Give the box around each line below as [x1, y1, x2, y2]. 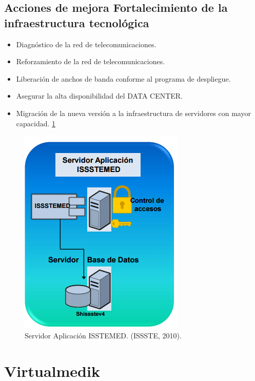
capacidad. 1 [16, 118, 56, 128]
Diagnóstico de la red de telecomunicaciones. [16, 39, 156, 49]
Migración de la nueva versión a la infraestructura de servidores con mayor [16, 107, 251, 118]
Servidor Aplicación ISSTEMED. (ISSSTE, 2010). [25, 330, 182, 340]
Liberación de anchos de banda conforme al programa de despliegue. [16, 73, 231, 84]
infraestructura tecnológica [4, 14, 149, 30]
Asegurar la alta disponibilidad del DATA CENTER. [16, 90, 183, 101]
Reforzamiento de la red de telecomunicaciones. [16, 56, 165, 67]
